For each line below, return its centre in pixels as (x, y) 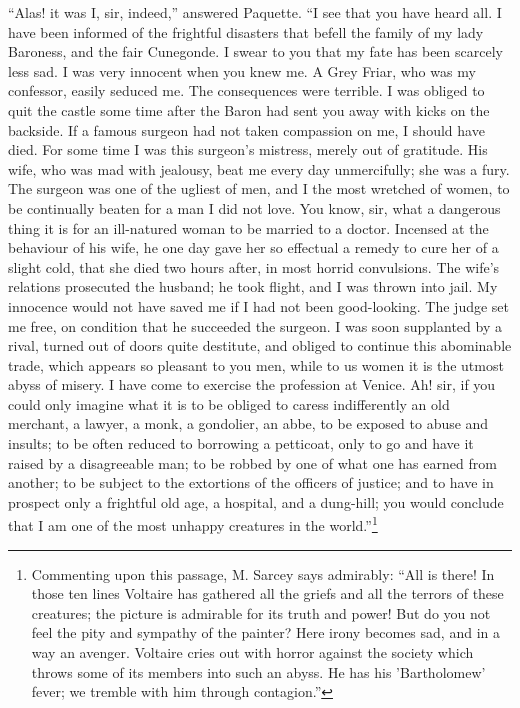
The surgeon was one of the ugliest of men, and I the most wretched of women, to (259, 188)
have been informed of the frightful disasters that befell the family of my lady (246, 31)
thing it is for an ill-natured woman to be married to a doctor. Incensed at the (248, 227)
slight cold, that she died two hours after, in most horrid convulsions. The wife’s (254, 266)
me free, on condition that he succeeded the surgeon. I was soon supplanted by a (255, 325)
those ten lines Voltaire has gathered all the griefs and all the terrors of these (267, 593)
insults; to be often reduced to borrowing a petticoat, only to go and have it (241, 443)
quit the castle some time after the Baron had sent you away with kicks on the (249, 109)
